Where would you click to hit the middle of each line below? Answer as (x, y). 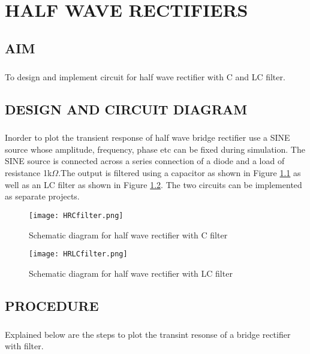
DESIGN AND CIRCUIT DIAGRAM (126, 109)
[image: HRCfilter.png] (76, 215)
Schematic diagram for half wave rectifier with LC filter (131, 273)
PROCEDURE (52, 305)
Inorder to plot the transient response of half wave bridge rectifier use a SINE (148, 137)
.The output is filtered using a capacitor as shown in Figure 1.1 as (180, 173)
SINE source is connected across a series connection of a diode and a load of (145, 161)
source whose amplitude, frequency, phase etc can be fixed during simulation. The (155, 149)
